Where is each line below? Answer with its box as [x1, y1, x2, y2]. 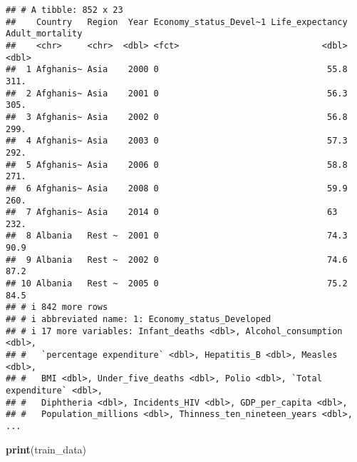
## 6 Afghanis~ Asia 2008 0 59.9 [6, 183, 348, 194]
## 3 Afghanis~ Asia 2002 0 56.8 [6, 111, 348, 122]
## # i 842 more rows [6, 302, 108, 313]
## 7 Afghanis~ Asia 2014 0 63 [6, 207, 338, 218]
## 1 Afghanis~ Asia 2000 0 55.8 [6, 64, 348, 75]
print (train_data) [6, 441, 87, 456]
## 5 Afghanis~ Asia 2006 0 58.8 [6, 159, 348, 170]
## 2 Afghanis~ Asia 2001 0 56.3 [6, 88, 348, 99]
